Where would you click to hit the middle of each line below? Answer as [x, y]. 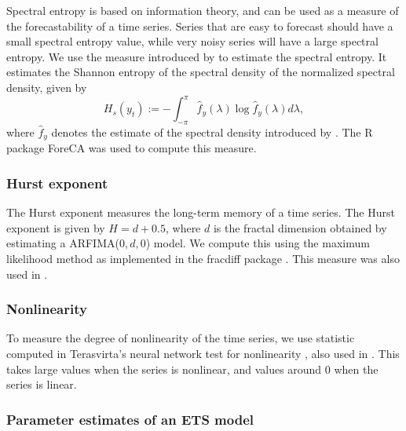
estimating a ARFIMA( [63, 243]
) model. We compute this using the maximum [258, 243]
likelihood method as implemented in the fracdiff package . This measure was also [203, 258]
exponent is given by [56, 227]
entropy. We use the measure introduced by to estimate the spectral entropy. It [197, 56]
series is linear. [42, 384]
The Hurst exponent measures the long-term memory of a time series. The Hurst [201, 212]
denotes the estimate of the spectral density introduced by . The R [212, 131]
